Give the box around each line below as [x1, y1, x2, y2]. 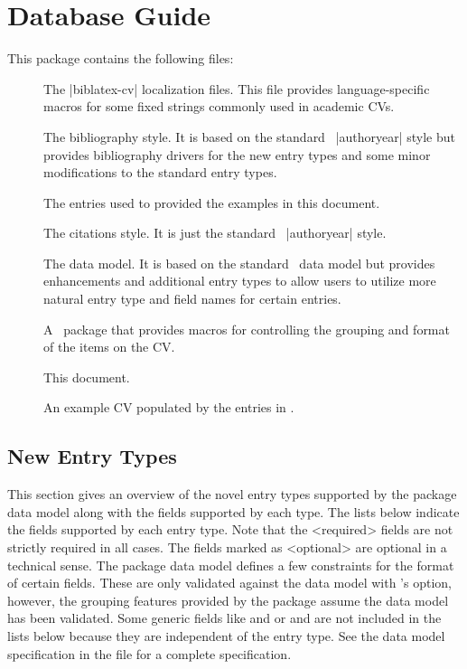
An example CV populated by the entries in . [43, 398, 294, 417]
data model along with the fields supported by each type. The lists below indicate [7, 502, 460, 521]
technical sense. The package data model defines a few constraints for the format [7, 555, 454, 574]
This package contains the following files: [7, 49, 234, 68]
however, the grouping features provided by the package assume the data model [7, 590, 449, 609]
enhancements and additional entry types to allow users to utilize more [43, 271, 436, 290]
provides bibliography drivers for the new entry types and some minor [43, 145, 431, 164]
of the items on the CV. [43, 337, 175, 356]
